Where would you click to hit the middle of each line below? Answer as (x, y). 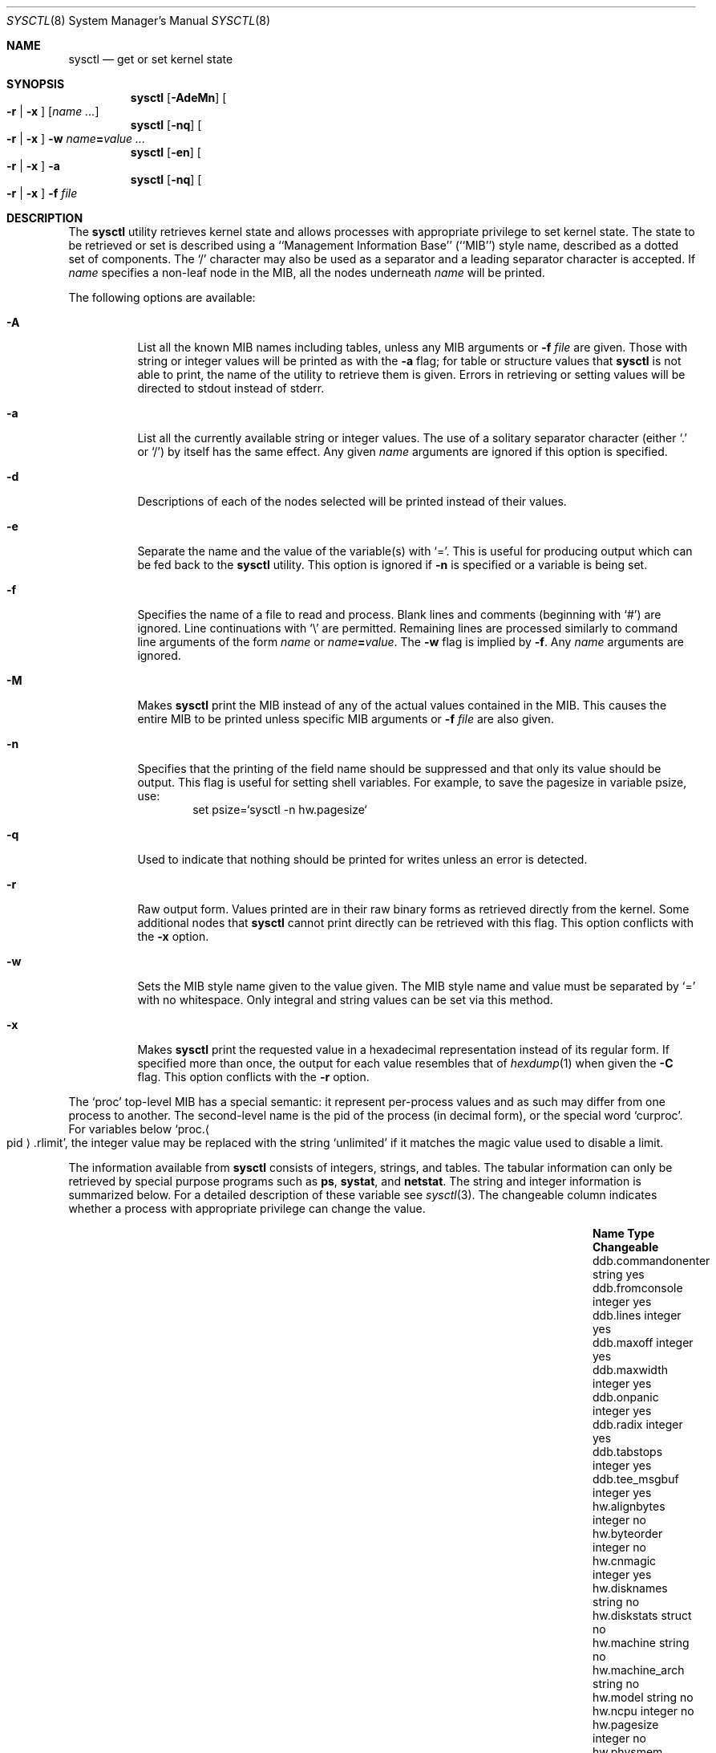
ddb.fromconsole (638, 1288)
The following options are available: (162, 297)
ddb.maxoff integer (643, 1342)
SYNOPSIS (36, 84)
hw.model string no (643, 1697)
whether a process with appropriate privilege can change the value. (247, 1208)
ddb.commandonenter (651, 1261)
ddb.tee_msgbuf (636, 1479)
